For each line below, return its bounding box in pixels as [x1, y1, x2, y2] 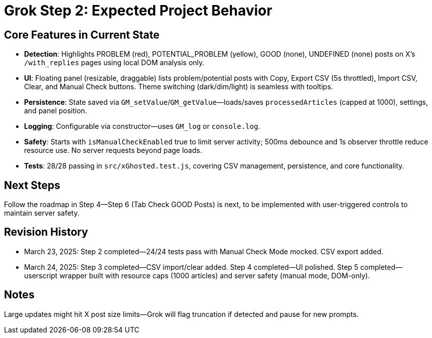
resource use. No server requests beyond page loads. [24, 146, 202, 155]
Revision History [4, 226, 88, 239]
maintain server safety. [4, 209, 80, 218]
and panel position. [24, 106, 87, 115]
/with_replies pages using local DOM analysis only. [24, 58, 205, 67]
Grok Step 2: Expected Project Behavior [4, 2, 272, 19]
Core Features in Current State [4, 28, 160, 41]
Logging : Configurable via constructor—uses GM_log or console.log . [24, 122, 260, 131]
